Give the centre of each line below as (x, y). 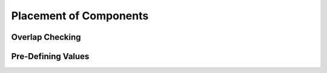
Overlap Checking (46, 37)
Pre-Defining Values (50, 56)
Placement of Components (80, 16)
